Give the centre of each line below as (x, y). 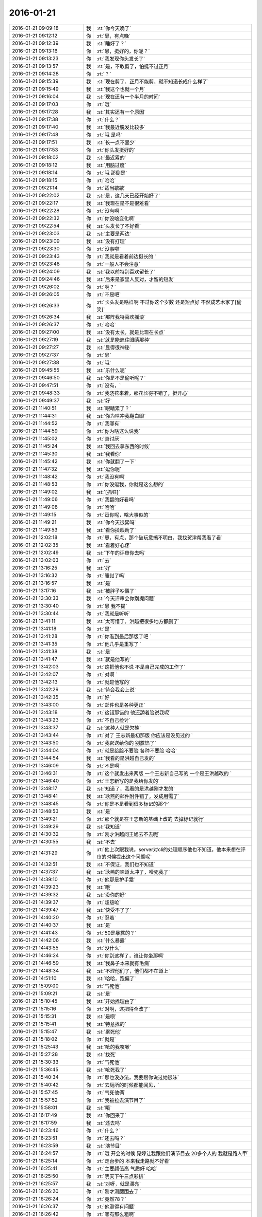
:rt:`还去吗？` (111, 1138)
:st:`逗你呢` (109, 469)
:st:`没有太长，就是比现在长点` (131, 332)
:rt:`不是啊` (109, 766)
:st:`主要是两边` (114, 234)
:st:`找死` (107, 1054)
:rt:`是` (104, 629)
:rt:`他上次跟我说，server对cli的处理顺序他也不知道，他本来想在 (169, 849)
